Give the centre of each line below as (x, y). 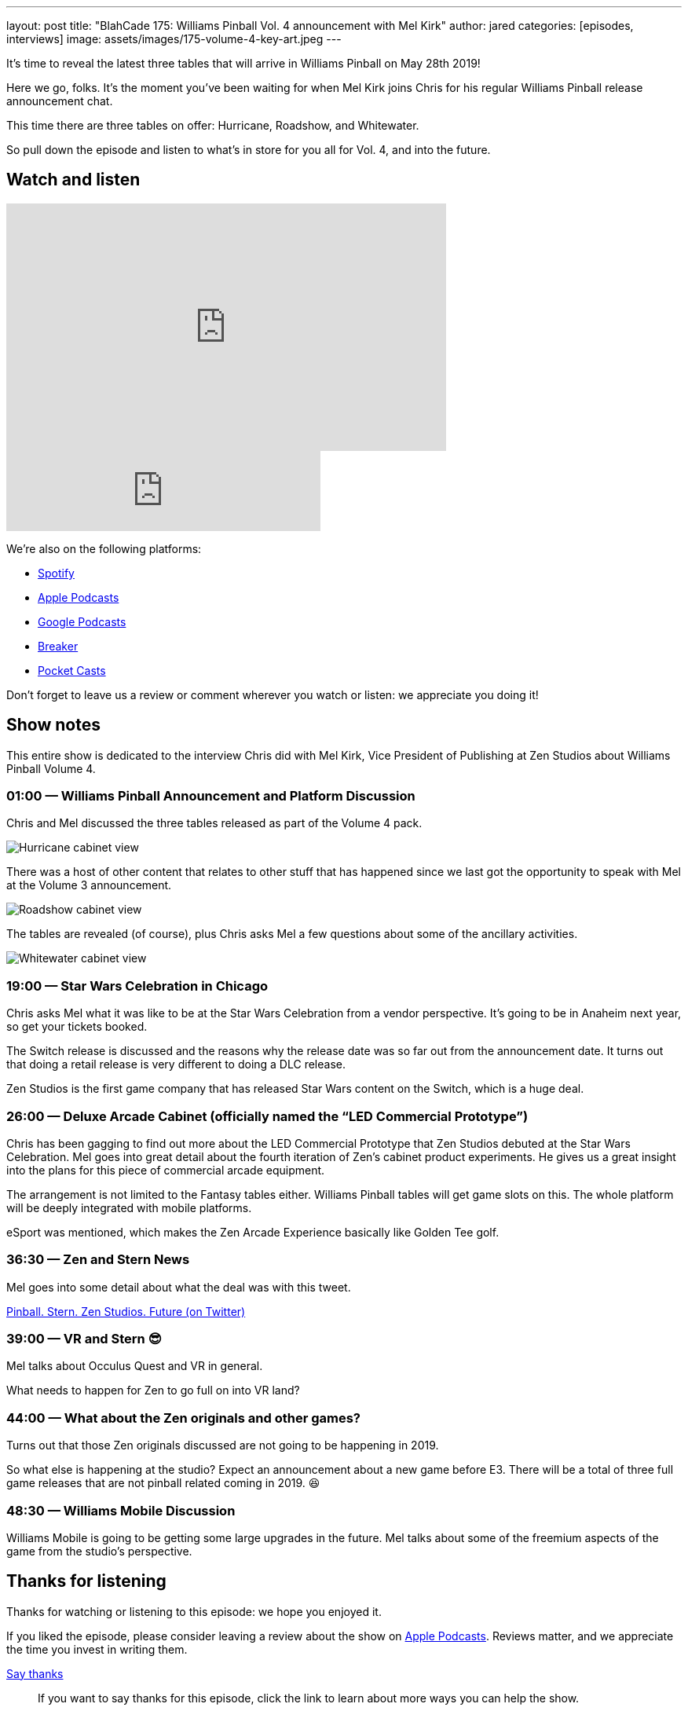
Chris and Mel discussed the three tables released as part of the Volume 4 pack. (214, 823)
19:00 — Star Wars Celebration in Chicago (137, 986)
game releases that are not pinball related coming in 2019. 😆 (163, 1483)
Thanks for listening (86, 1581)
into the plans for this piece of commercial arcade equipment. (166, 1170)
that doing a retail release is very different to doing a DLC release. (176, 1064)
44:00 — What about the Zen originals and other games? (184, 1418)
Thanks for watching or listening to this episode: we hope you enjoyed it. (194, 1611)
